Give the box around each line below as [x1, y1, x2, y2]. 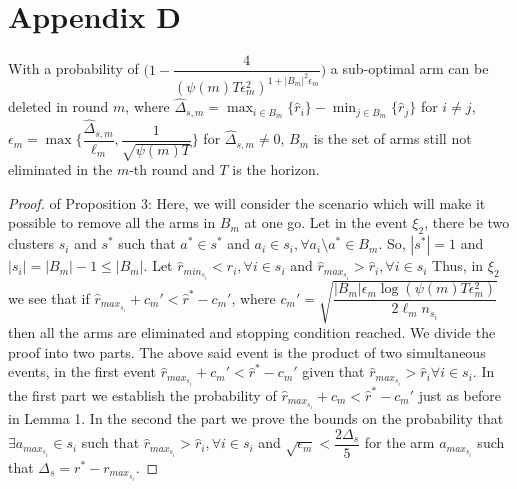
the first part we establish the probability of [8, 384, 277, 405]
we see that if [8, 287, 90, 308]
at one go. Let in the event [244, 212, 408, 233]
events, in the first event [8, 361, 156, 382]
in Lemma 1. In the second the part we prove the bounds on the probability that [8, 408, 504, 429]
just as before [418, 384, 501, 405]
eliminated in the [8, 159, 113, 180]
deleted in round [8, 96, 109, 117]
